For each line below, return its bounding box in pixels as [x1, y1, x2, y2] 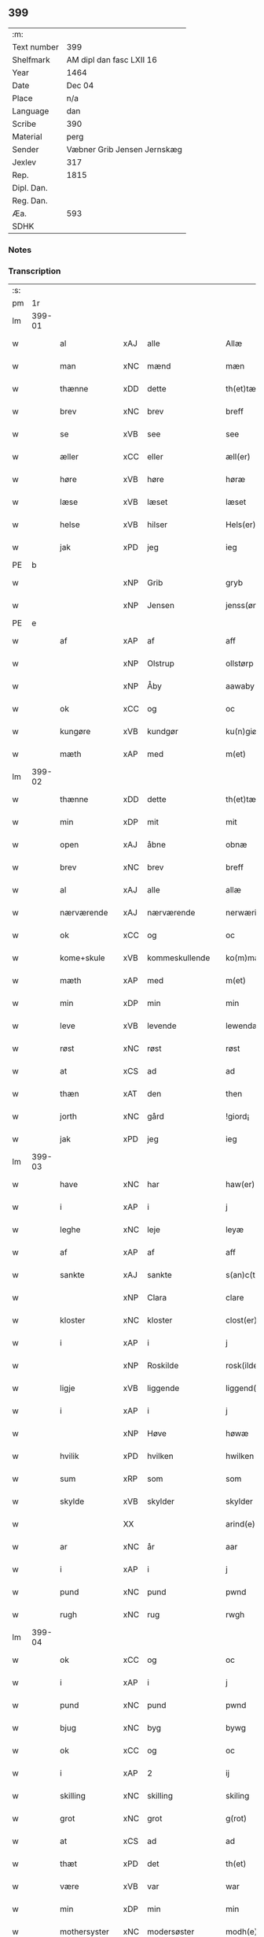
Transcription [8, 265, 61, 276]
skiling [225, 1790, 250, 1802]
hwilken [225, 1451, 255, 1462]
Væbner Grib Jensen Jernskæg [66, 143, 182, 154]
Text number [12, 41, 59, 52]
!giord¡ [225, 1111, 250, 1122]
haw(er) [225, 1179, 255, 1190]
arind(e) [225, 1519, 255, 1530]
